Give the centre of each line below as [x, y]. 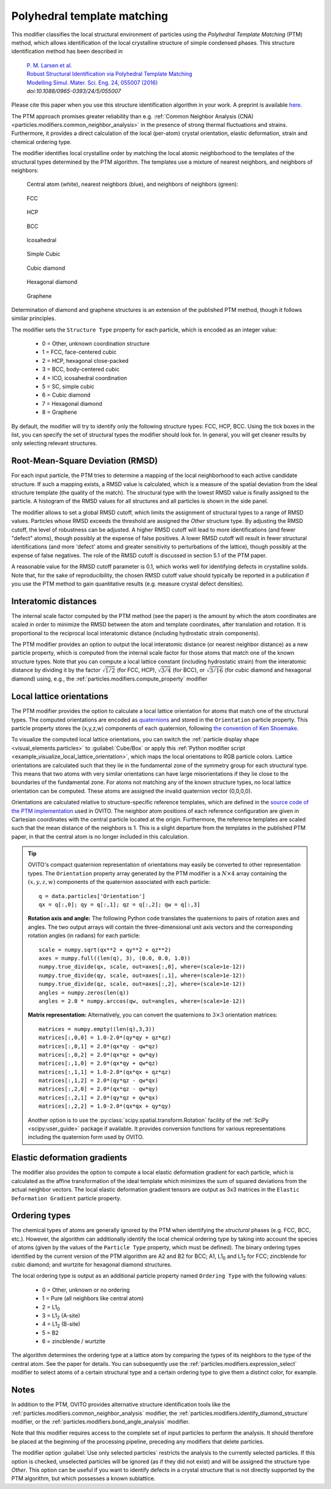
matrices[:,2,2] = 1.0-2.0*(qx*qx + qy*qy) [105, 1106]
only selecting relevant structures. [54, 443]
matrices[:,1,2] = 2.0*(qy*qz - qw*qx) [99, 1081]
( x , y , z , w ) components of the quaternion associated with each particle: [119, 882]
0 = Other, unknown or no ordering [86, 1290]
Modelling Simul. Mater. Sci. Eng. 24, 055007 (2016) [92, 82]
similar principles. [34, 318]
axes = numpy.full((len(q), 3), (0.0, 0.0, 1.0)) [115, 958]
